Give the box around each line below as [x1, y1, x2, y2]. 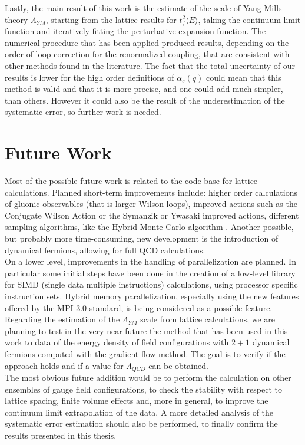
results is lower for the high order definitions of [5, 71, 174, 83]
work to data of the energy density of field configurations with [5, 336, 229, 348]
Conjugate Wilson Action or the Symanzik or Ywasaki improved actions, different [5, 209, 299, 221]
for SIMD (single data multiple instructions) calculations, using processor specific [5, 278, 298, 291]
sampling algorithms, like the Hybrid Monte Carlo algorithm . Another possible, [5, 220, 294, 233]
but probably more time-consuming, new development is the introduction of [5, 232, 279, 245]
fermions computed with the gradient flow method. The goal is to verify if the [5, 347, 286, 360]
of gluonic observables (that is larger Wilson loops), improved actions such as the [5, 197, 297, 210]
